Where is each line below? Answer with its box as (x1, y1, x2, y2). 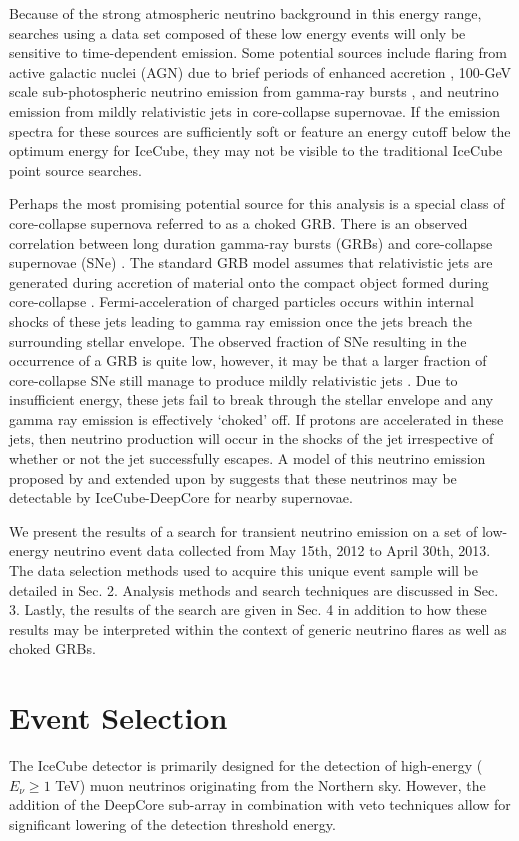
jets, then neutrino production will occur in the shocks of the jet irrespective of (9, 428, 494, 449)
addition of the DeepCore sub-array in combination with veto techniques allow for (9, 794, 511, 815)
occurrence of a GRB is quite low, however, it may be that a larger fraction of (9, 350, 487, 371)
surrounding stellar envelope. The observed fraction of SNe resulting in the (9, 330, 467, 351)
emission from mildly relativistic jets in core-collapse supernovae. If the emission (9, 100, 501, 121)
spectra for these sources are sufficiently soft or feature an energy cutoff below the (9, 120, 511, 141)
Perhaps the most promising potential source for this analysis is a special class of (9, 193, 505, 214)
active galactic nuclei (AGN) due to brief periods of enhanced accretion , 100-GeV (9, 61, 512, 82)
